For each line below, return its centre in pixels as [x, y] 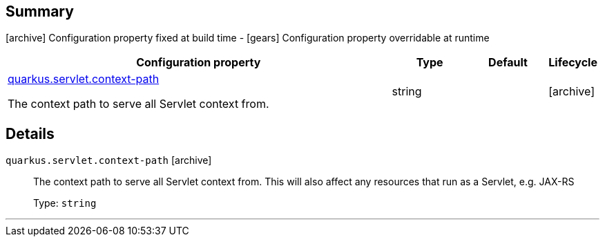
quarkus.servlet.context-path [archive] [109, 160]
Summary [40, 11]
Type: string [65, 203]
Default [508, 63]
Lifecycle [573, 63]
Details [30, 133]
